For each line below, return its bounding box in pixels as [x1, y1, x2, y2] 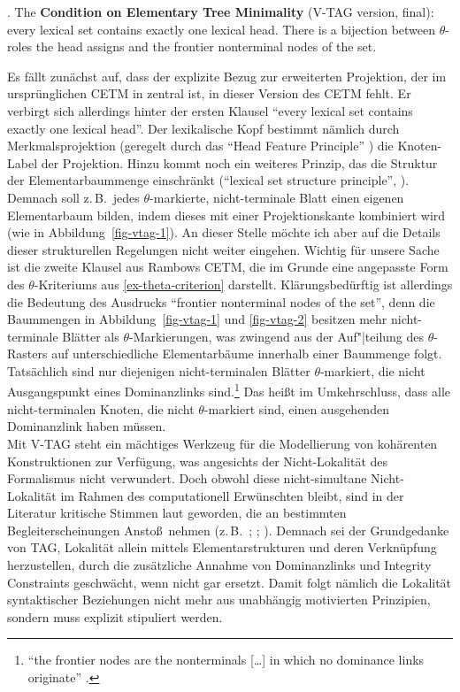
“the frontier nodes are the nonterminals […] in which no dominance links [27, 650, 425, 669]
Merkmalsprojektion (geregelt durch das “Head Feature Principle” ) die [7, 136, 394, 155]
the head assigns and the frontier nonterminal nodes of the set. [35, 37, 377, 56]
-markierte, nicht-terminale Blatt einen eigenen [149, 188, 404, 206]
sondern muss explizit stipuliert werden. [7, 607, 223, 626]
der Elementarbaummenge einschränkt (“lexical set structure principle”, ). [7, 171, 410, 189]
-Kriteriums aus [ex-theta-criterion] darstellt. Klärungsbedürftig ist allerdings [34, 274, 453, 293]
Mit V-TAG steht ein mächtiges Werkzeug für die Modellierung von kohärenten [7, 434, 438, 452]
